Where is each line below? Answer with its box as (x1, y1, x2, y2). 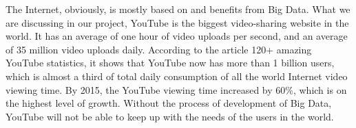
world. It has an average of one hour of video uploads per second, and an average (6, 29, 348, 43)
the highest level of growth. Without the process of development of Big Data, (6, 96, 332, 110)
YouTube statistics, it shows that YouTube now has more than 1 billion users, (6, 55, 335, 70)
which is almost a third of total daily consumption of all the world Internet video (6, 68, 348, 83)
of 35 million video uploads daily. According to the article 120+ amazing (6, 42, 312, 56)
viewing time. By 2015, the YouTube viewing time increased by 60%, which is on (6, 82, 347, 97)
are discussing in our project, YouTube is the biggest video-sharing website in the (6, 15, 349, 29)
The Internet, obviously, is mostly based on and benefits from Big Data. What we (6, 2, 350, 16)
